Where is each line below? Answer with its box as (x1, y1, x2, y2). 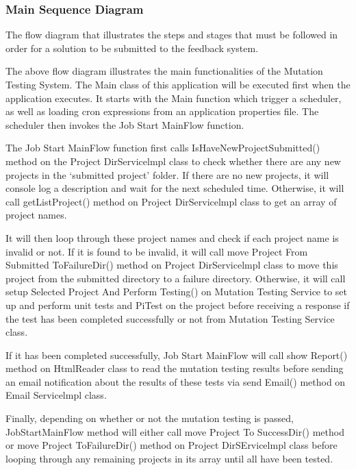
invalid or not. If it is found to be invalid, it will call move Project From (5, 244, 308, 258)
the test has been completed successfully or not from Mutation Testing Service (5, 311, 335, 325)
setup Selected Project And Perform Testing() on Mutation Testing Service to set (5, 284, 348, 299)
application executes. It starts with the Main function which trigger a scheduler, (5, 90, 342, 105)
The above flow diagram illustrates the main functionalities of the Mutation (5, 64, 323, 78)
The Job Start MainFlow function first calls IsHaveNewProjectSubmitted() (5, 140, 320, 155)
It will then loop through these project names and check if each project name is (5, 230, 339, 245)
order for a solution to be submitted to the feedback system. (5, 40, 259, 55)
